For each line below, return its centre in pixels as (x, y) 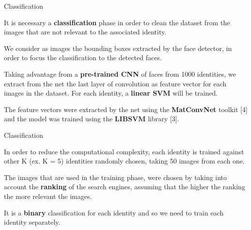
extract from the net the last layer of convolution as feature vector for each (115, 83)
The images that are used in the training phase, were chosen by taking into (116, 177)
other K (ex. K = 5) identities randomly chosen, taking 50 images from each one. (124, 161)
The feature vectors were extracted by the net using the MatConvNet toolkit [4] (126, 109)
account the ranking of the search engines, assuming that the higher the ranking (125, 187)
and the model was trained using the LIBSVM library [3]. (92, 119)
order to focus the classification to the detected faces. (83, 57)
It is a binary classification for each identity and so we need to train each (114, 212)
